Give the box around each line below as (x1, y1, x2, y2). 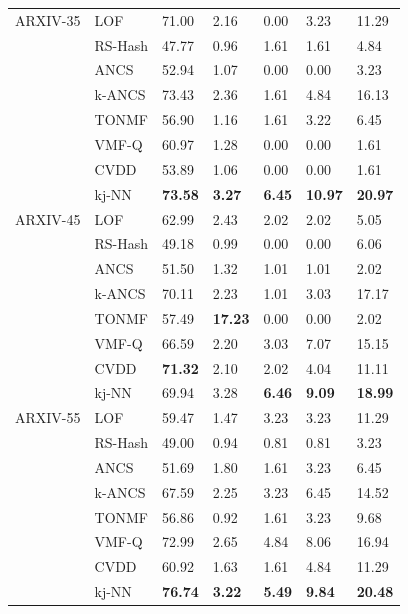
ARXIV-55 (15, 407, 81, 428)
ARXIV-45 (15, 208, 81, 229)
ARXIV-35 (15, 9, 81, 30)
